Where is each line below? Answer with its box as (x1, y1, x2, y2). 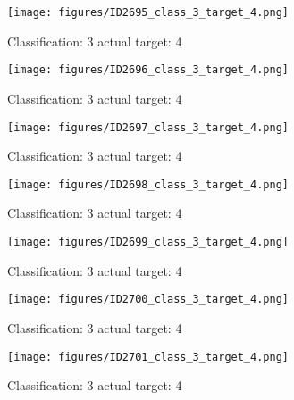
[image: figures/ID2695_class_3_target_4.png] (7, 6, 289, 19)
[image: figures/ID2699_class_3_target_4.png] (7, 236, 289, 248)
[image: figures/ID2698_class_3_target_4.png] (7, 178, 289, 191)
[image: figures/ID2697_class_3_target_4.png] (7, 121, 289, 134)
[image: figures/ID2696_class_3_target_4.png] (7, 63, 289, 77)
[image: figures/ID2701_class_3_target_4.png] (7, 350, 289, 363)
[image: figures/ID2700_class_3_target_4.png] (7, 293, 289, 306)
